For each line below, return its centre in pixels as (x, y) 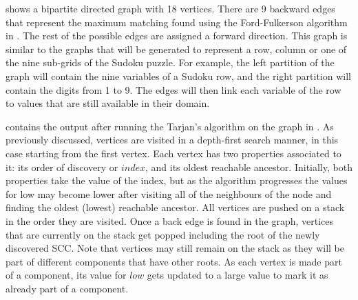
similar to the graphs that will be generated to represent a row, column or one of (176, 49)
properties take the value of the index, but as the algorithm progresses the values (177, 180)
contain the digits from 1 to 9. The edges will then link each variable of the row (173, 89)
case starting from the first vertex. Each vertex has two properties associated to (173, 153)
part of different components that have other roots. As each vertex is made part (174, 261)
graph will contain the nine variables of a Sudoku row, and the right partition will (179, 76)
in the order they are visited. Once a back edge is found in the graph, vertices (170, 220)
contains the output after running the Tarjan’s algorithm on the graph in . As (170, 126)
